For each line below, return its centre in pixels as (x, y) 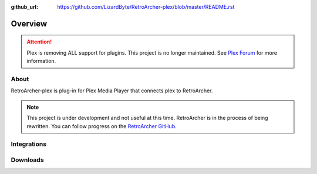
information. (41, 61)
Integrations (29, 144)
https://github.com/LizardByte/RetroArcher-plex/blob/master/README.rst (146, 7)
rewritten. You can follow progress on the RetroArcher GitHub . (102, 126)
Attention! (39, 42)
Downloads (27, 160)
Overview (29, 24)
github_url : (24, 7)
